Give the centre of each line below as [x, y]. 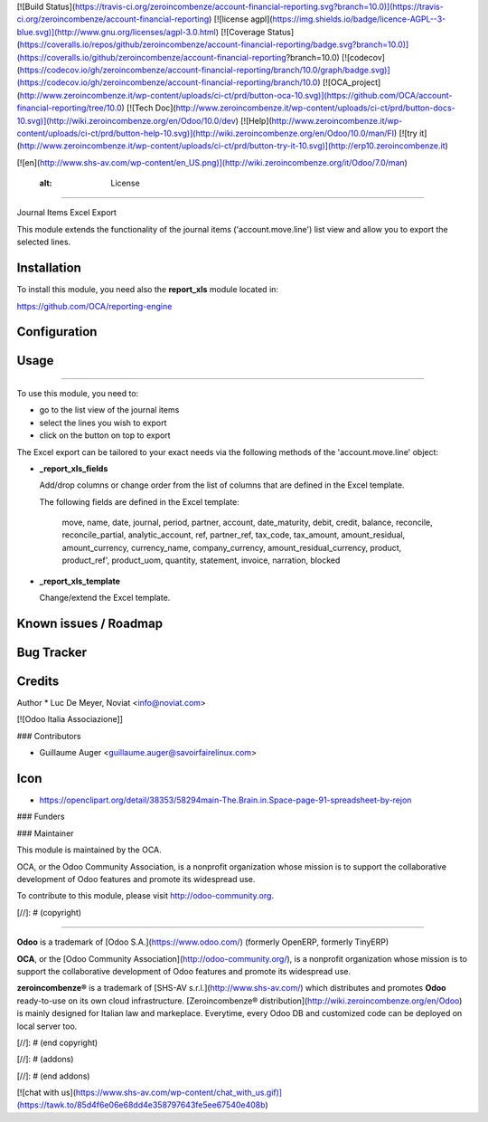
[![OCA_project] [352, 82]
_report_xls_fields [74, 468]
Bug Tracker [52, 652]
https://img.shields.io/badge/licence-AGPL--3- [359, 19]
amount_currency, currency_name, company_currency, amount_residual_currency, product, [232, 547]
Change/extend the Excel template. [105, 598]
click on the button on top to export [105, 435]
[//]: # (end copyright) [57, 1042]
